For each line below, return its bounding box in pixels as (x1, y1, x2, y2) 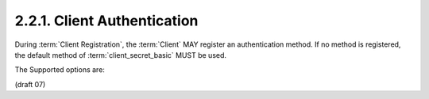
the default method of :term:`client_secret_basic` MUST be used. (14, 50, 226, 59)
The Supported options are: (14, 65, 105, 74)
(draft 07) (14, 79, 46, 89)
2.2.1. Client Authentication (14, 12, 199, 29)
